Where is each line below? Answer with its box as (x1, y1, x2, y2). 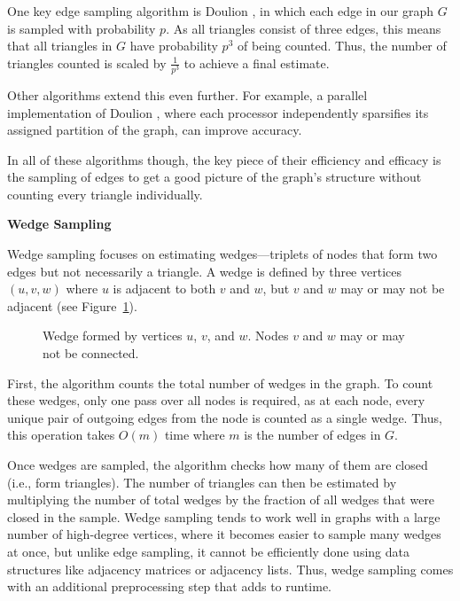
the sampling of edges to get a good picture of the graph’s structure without (7, 168, 422, 186)
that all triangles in (7, 36, 113, 55)
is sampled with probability (7, 19, 156, 37)
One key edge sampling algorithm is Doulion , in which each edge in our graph (7, 2, 434, 20)
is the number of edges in (244, 425, 381, 444)
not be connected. (43, 344, 139, 363)
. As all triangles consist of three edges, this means (166, 19, 441, 37)
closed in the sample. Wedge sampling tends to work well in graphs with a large (7, 507, 441, 526)
